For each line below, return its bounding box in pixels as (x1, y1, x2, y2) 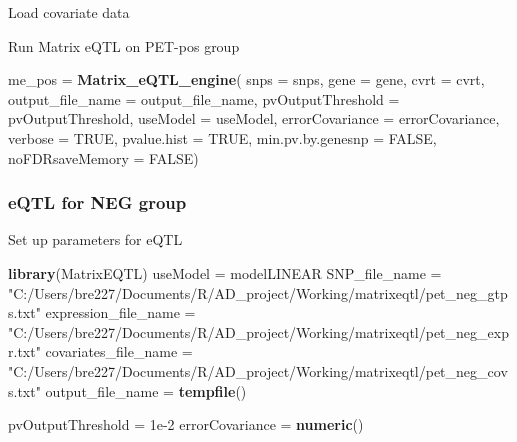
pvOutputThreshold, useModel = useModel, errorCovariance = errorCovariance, (8, 108, 500, 129)
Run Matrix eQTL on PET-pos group (8, 35, 240, 56)
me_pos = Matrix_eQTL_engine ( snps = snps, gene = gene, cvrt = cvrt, (8, 69, 485, 90)
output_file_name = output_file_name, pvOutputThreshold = (8, 88, 400, 109)
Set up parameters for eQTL (8, 229, 183, 250)
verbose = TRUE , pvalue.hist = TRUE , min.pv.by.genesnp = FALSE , (8, 127, 437, 148)
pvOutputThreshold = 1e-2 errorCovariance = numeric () (8, 414, 364, 435)
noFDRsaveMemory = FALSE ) (8, 147, 199, 168)
